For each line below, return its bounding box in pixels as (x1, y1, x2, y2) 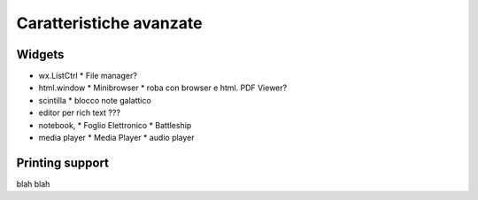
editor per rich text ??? (38, 107, 121, 119)
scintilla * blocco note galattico (38, 95, 152, 105)
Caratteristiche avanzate (16, 13, 203, 33)
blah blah (16, 178, 50, 189)
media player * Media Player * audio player (38, 133, 195, 143)
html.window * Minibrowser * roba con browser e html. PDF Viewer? (38, 82, 288, 93)
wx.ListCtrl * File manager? (38, 71, 137, 81)
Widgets (16, 47, 65, 62)
